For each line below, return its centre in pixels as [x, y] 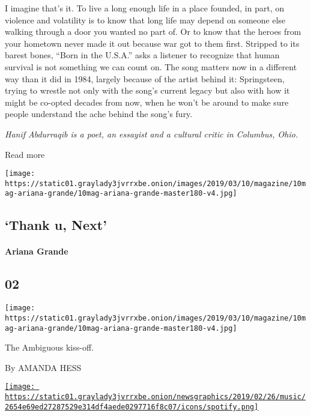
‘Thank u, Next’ [56, 225]
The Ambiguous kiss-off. [49, 347]
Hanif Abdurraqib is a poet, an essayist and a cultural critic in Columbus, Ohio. [152, 134]
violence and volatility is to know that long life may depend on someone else [145, 20]
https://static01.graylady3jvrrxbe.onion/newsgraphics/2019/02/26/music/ [155, 397]
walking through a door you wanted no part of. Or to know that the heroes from [153, 32]
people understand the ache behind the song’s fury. [99, 114]
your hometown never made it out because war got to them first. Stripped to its [152, 43]
